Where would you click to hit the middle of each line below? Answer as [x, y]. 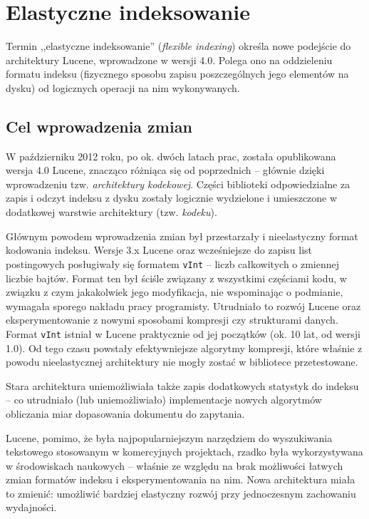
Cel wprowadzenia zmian [99, 126]
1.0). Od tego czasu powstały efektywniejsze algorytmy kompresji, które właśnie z [184, 348]
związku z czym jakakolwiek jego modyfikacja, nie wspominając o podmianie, [175, 292]
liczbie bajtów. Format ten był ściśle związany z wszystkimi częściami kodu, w [176, 278]
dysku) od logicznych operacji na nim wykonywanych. [123, 87]
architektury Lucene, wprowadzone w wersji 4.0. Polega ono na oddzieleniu [169, 60]
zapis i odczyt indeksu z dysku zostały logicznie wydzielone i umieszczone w [172, 198]
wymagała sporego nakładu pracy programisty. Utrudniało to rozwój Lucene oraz [183, 305]
